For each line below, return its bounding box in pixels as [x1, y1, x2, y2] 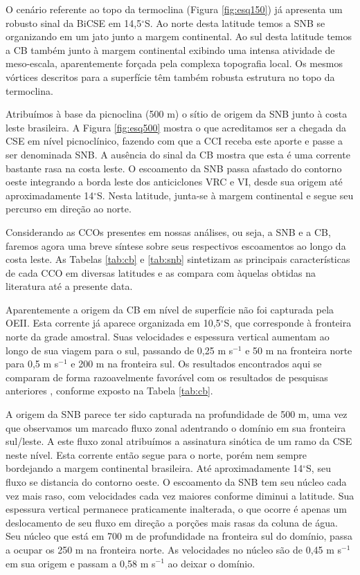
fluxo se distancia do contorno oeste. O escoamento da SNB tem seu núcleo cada [6, 475, 347, 489]
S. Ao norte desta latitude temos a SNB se [145, 15, 325, 30]
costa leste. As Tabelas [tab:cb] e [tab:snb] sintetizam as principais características [6, 252, 350, 266]
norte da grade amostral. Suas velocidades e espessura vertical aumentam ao [6, 329, 330, 344]
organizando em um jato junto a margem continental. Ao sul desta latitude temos [6, 29, 352, 44]
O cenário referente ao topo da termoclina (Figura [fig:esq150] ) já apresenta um [6, 2, 343, 16]
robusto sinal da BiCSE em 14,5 [6, 15, 142, 30]
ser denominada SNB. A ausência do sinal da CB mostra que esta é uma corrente [6, 147, 350, 161]
